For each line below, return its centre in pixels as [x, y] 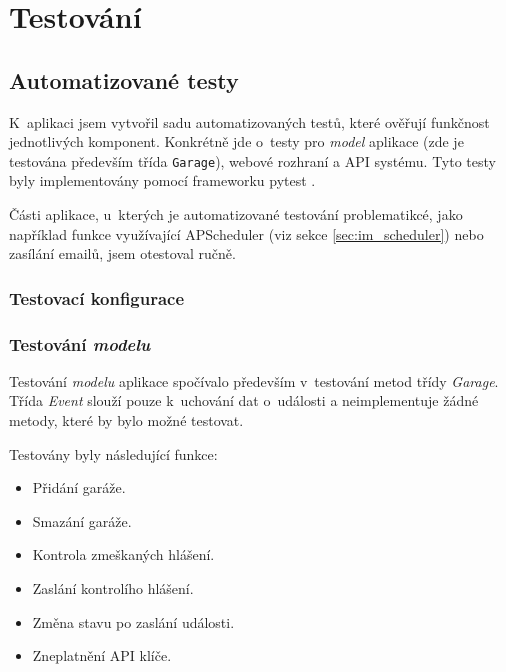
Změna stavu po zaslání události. [133, 621]
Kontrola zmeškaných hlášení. [123, 554]
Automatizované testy [124, 79]
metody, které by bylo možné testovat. [126, 420]
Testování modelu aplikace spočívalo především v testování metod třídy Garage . [254, 380]
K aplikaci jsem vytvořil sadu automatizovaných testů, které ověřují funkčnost [249, 121]
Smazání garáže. [82, 520]
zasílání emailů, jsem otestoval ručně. [122, 253]
